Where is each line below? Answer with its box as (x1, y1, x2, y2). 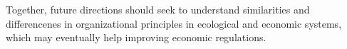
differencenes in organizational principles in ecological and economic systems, (6, 16, 342, 31)
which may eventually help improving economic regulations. (6, 30, 266, 45)
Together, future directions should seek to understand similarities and (6, 2, 310, 16)
